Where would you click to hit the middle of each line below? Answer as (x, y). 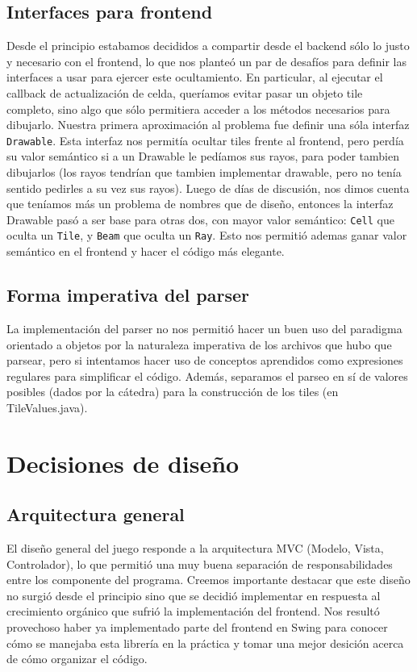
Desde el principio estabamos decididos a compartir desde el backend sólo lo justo (208, 46)
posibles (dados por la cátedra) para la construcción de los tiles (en (173, 392)
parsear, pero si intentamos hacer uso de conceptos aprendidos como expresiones (205, 360)
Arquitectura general (96, 514)
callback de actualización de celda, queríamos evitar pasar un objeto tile (185, 92)
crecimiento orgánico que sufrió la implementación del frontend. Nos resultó (193, 611)
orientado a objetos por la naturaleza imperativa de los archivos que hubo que (199, 344)
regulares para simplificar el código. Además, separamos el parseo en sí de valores (207, 376)
